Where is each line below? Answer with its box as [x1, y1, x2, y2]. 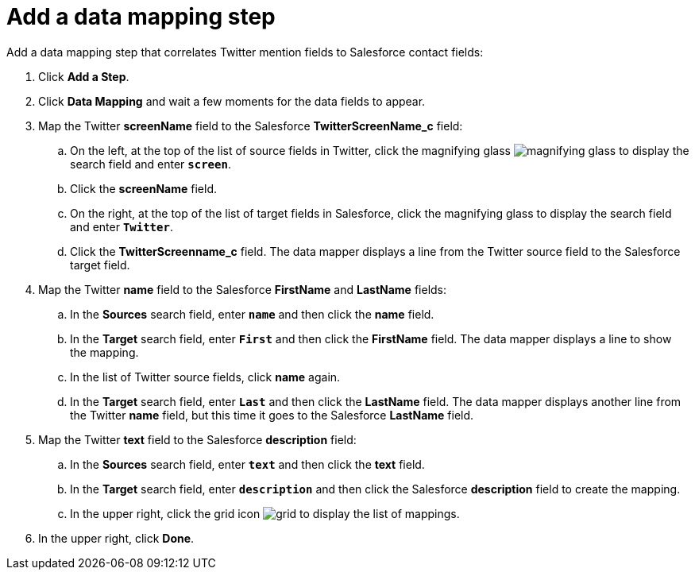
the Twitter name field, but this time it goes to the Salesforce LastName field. [70, 408, 474, 422]
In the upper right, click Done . [38, 531, 195, 545]
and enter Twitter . [70, 219, 173, 234]
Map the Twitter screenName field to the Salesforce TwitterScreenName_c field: [38, 118, 463, 133]
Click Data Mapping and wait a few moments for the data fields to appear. [38, 94, 426, 108]
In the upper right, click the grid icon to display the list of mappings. [70, 506, 460, 520]
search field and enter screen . [70, 157, 231, 171]
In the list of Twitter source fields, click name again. [70, 369, 341, 384]
